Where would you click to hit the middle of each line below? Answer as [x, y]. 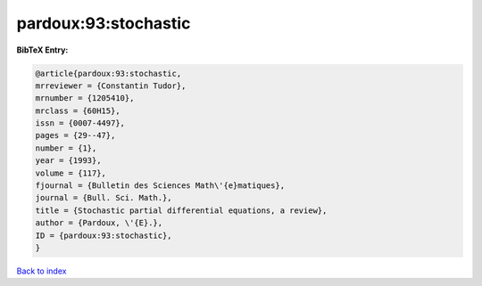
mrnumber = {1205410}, [85, 98]
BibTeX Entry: [42, 50]
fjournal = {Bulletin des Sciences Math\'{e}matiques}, [160, 186]
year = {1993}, [68, 161]
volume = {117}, [71, 173]
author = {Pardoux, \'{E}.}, [99, 223]
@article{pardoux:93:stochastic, [108, 73]
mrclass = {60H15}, [78, 110]
